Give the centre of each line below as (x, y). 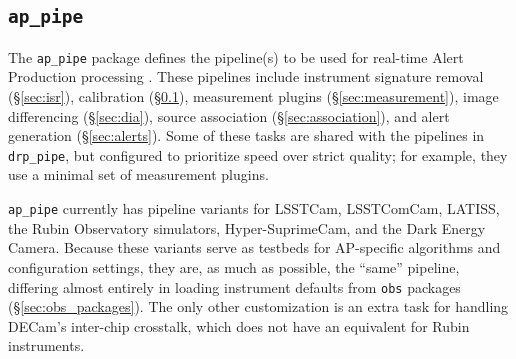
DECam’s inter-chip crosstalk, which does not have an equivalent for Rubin (239, 325)
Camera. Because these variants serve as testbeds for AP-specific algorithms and (254, 247)
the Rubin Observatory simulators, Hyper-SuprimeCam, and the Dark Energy (247, 227)
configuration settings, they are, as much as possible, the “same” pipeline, (234, 266)
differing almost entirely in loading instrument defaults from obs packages (234, 286)
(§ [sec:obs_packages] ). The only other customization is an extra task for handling (258, 306)
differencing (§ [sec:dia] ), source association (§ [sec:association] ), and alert (229, 115)
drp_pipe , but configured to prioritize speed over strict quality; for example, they (258, 154)
